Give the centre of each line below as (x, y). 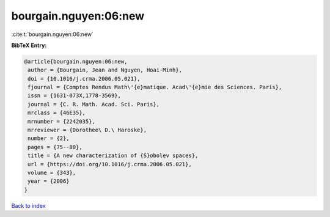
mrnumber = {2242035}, (62, 121)
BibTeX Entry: (29, 45)
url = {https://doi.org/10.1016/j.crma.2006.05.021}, (110, 164)
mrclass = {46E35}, (57, 113)
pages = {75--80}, (55, 147)
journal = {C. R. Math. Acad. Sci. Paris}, (94, 104)
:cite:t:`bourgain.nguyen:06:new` (53, 34)
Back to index (28, 205)
